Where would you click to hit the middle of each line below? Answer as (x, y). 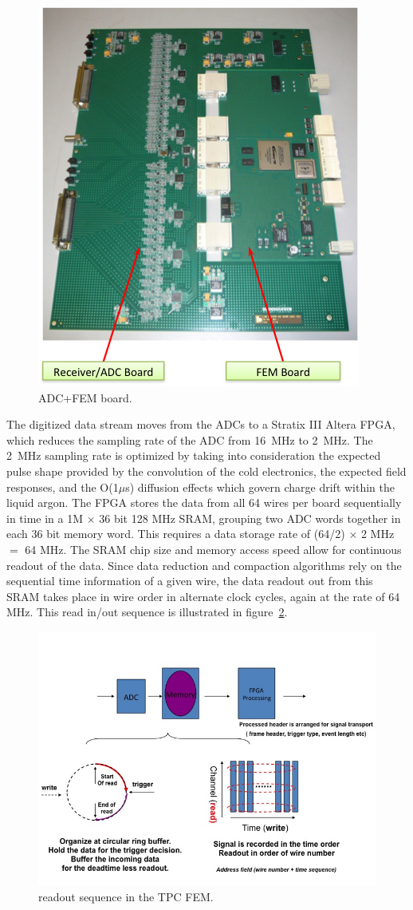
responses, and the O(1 (63, 487)
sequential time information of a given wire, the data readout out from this (190, 581)
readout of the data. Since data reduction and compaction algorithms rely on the (204, 565)
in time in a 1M (45, 518)
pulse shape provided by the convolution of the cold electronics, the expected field (206, 471)
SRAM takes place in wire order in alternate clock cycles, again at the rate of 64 (203, 596)
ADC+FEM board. (85, 397)
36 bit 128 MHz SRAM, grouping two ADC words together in (250, 518)
